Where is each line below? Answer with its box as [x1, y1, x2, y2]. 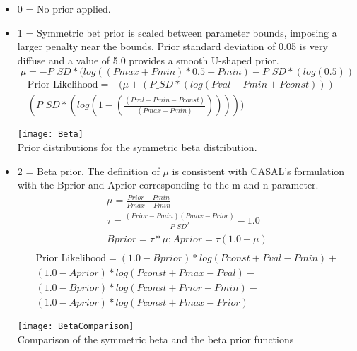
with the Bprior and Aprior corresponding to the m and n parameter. [17, 177, 319, 192]
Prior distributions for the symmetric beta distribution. [17, 140, 257, 155]
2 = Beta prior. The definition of [17, 163, 160, 178]
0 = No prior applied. [17, 1, 111, 16]
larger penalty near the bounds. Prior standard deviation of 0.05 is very [17, 39, 328, 54]
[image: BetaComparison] [17, 321, 134, 332]
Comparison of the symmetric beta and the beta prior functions [17, 331, 294, 346]
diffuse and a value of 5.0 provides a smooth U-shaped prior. [17, 52, 279, 67]
